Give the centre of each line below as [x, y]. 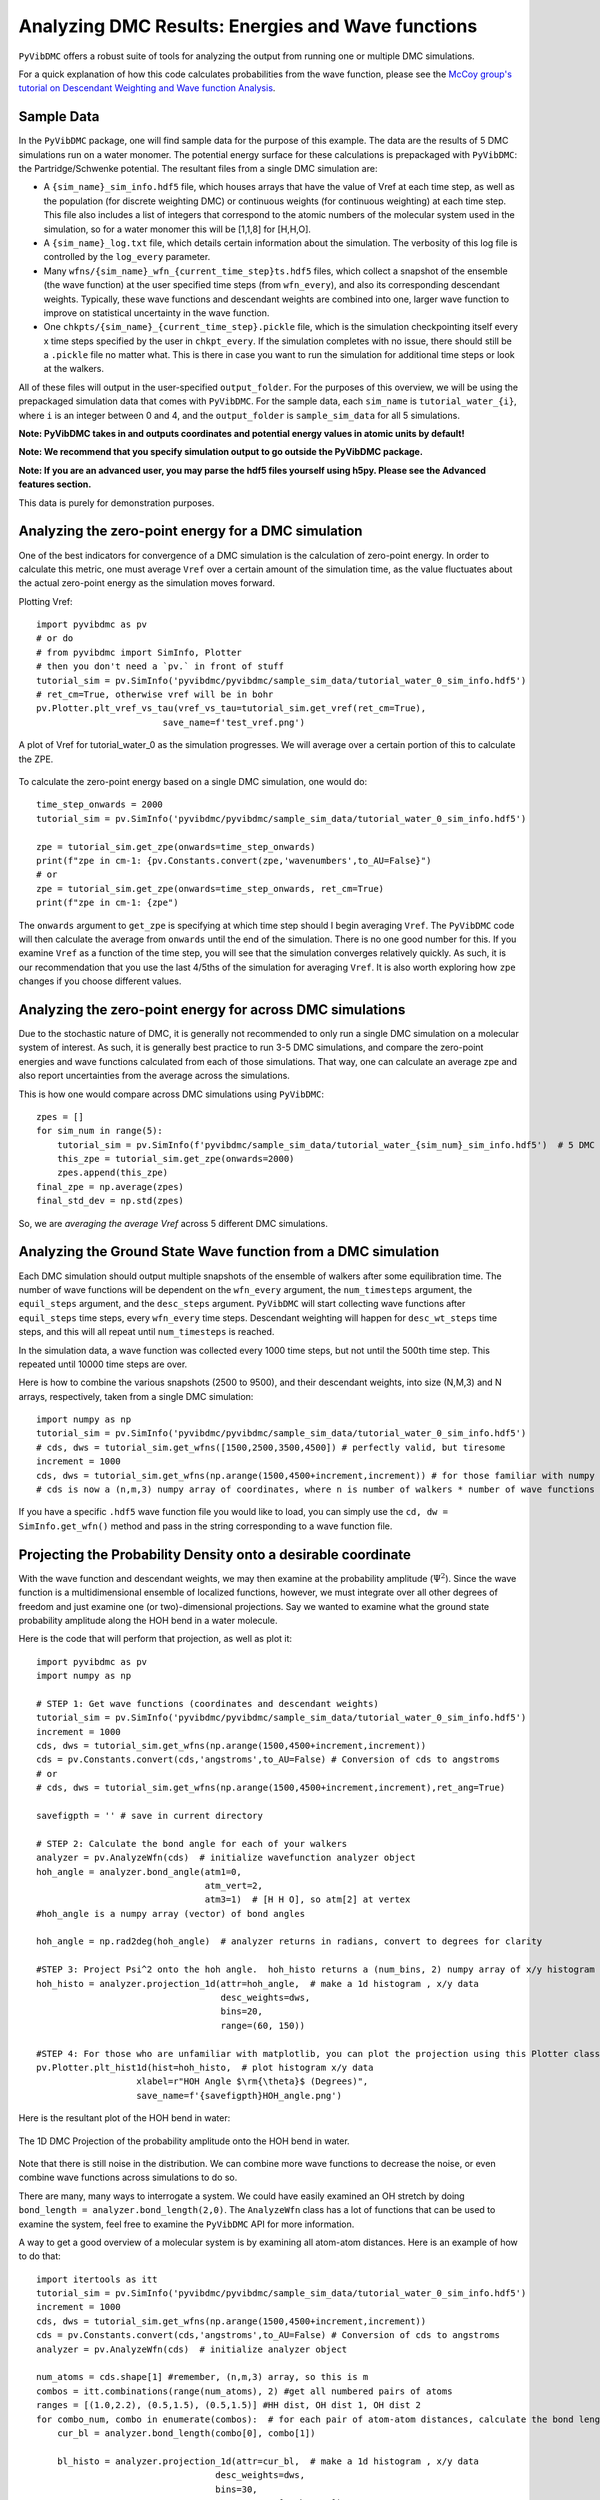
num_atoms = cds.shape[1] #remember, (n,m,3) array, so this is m [202, 2377]
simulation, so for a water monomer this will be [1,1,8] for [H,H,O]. [177, 229]
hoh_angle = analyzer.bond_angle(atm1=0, [139, 1871]
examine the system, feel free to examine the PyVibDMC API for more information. [186, 2224]
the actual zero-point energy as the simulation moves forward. [146, 583]
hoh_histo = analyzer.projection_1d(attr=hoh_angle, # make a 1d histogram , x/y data [258, 1983]
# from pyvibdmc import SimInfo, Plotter [139, 652]
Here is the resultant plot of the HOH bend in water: [124, 2118]
